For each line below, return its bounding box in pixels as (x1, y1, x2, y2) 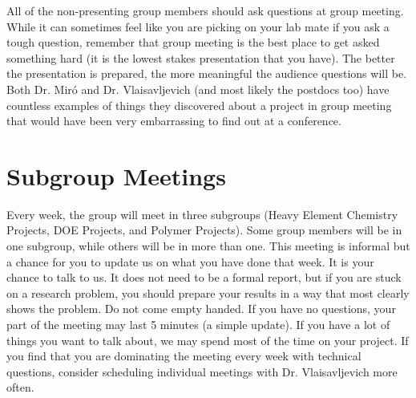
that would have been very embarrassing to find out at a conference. (6, 112, 341, 129)
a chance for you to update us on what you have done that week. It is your (6, 253, 374, 270)
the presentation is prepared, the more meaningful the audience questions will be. (6, 65, 407, 82)
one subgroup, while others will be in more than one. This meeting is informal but (6, 238, 410, 254)
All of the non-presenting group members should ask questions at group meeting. (6, 2, 404, 18)
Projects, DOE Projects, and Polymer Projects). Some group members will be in (6, 221, 402, 238)
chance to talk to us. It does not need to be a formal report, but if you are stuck (6, 269, 402, 286)
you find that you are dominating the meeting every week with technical (6, 347, 361, 364)
